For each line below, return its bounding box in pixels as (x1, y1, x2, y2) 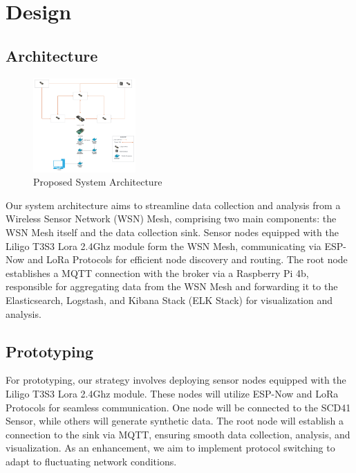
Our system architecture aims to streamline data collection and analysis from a (6, 197, 341, 212)
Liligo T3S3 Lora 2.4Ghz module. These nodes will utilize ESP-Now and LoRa (6, 386, 339, 400)
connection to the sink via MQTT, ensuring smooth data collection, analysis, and (6, 427, 350, 441)
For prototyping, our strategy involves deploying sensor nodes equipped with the (6, 373, 346, 387)
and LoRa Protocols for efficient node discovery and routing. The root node (27, 252, 348, 267)
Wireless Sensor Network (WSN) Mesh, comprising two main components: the (6, 211, 337, 226)
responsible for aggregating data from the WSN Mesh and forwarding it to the (6, 279, 338, 294)
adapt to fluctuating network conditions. (6, 454, 177, 468)
